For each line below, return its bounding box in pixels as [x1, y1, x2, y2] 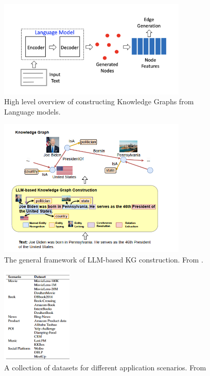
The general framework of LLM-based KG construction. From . [4, 254, 203, 265]
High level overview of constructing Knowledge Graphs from [4, 96, 194, 107]
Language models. [4, 106, 61, 117]
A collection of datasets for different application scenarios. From [4, 362, 206, 372]
